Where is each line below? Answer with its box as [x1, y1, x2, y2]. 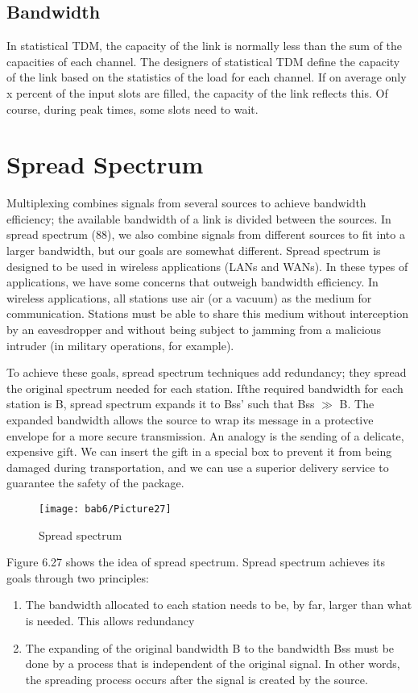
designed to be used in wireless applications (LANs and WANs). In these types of [6, 257, 408, 274]
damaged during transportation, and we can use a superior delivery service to [6, 458, 389, 475]
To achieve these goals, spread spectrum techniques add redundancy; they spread [6, 364, 407, 381]
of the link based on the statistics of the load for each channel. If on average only [6, 69, 407, 86]
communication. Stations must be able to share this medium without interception [6, 305, 408, 322]
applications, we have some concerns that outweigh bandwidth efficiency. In [6, 273, 379, 290]
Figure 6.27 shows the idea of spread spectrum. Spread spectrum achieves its [6, 553, 385, 570]
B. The [339, 395, 375, 412]
